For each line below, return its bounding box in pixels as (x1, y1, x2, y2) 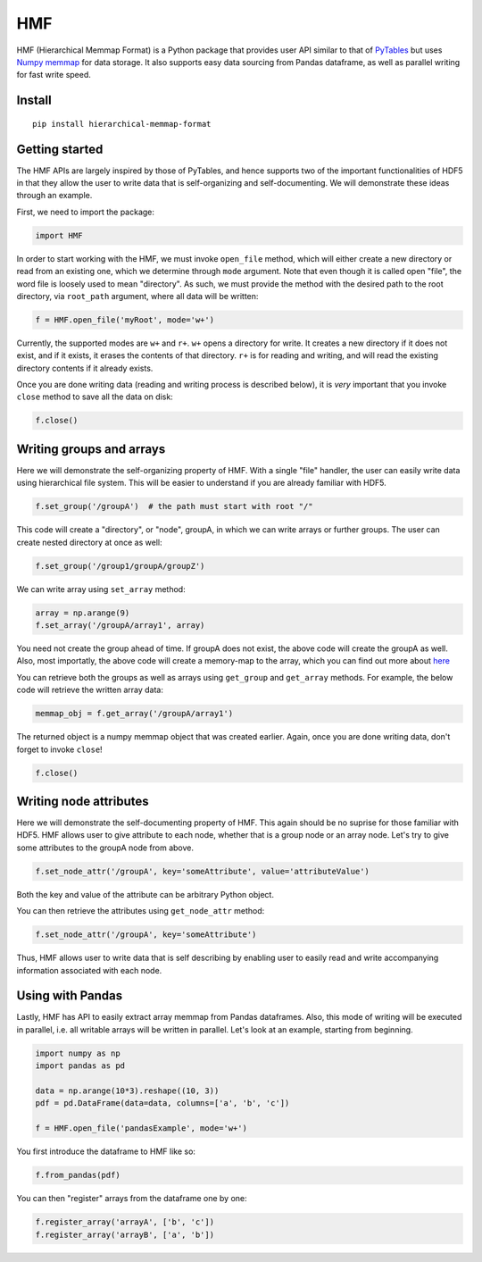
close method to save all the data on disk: (16, 391, 173, 402)
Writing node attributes (16, 793, 149, 808)
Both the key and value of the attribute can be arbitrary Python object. (16, 889, 274, 899)
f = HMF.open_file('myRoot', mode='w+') (35, 314, 214, 325)
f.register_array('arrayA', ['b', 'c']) (35, 1217, 214, 1227)
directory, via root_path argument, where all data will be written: (16, 290, 259, 301)
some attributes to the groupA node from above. (16, 842, 194, 853)
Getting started (16, 141, 104, 156)
